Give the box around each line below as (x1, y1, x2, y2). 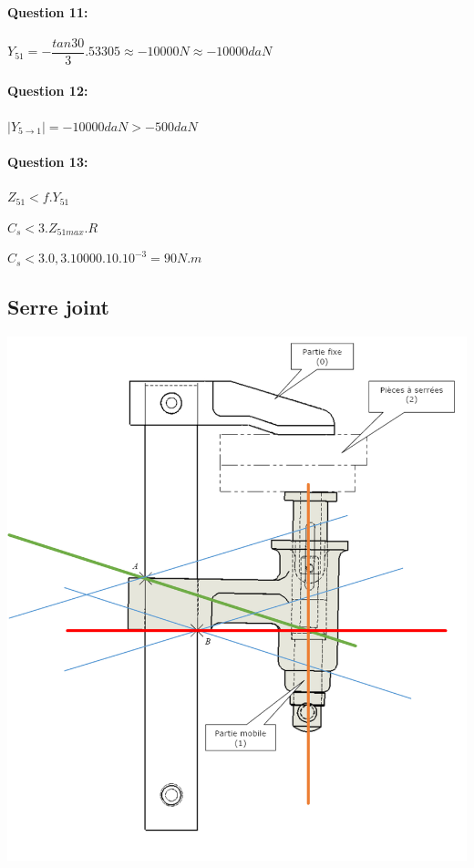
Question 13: (7, 151, 88, 170)
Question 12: (7, 81, 88, 100)
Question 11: (7, 2, 88, 21)
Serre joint (7, 293, 109, 321)
